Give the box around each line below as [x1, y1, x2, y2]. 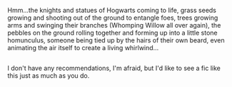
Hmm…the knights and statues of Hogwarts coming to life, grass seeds [7, 6, 216, 14]
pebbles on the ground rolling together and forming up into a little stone [7, 28, 218, 37]
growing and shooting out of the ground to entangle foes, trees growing [7, 13, 218, 22]
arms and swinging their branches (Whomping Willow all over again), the [7, 21, 221, 29]
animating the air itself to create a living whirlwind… [7, 44, 159, 52]
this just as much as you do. [7, 71, 90, 80]
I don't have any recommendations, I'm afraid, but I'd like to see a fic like [7, 64, 221, 73]
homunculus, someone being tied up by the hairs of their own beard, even [7, 36, 225, 45]
